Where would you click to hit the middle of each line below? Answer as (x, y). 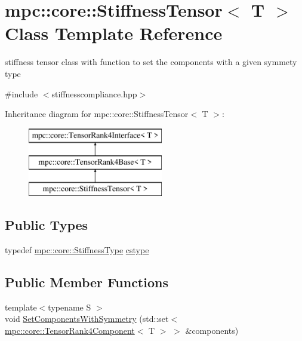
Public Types (47, 225)
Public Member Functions (87, 282)
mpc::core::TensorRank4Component (70, 330)
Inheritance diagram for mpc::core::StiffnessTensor (97, 114)
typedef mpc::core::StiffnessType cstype (77, 249)
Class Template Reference (114, 33)
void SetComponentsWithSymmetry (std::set (87, 319)
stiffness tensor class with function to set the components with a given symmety (151, 62)
